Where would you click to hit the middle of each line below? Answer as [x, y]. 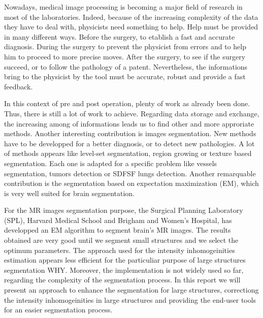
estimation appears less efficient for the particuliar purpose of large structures [125, 260]
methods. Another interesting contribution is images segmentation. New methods [130, 133]
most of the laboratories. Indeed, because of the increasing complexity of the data [131, 17]
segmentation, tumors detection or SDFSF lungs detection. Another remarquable [130, 173]
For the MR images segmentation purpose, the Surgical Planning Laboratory [124, 210]
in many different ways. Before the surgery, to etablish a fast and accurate [120, 36]
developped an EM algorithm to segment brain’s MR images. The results [118, 230]
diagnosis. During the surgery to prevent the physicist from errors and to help [125, 46]
